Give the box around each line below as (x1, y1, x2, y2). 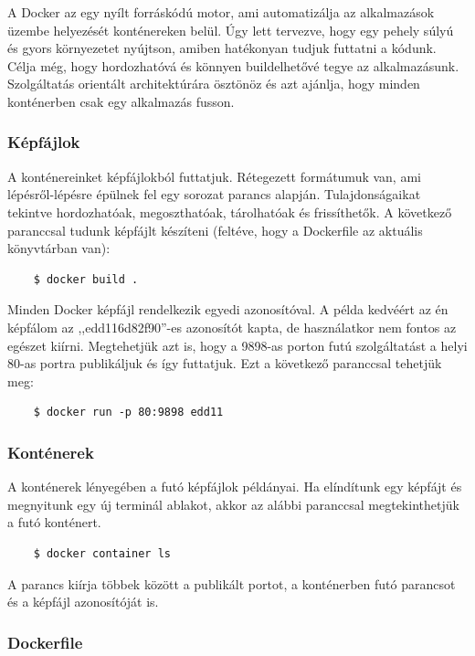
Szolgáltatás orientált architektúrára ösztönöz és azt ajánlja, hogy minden (7, 74, 420, 93)
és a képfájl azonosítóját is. (7, 592, 159, 611)
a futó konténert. (7, 513, 101, 532)
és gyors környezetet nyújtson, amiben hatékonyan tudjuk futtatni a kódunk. (7, 38, 437, 58)
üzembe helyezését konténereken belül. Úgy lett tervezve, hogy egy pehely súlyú (7, 20, 454, 39)
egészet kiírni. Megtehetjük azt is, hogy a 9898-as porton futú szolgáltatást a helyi (7, 335, 468, 354)
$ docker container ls (33, 546, 171, 560)
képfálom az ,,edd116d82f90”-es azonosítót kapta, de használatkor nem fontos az (7, 317, 457, 336)
